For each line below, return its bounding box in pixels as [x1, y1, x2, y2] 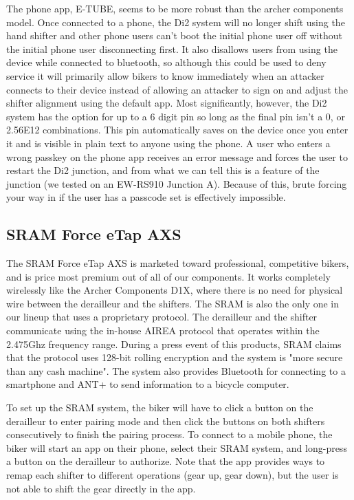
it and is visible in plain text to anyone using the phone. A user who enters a [6, 135, 331, 150]
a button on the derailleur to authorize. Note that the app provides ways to [6, 454, 325, 468]
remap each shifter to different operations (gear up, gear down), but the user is [6, 468, 339, 482]
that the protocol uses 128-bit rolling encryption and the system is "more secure [6, 350, 343, 365]
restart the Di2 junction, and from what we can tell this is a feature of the [6, 163, 320, 177]
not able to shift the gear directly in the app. [6, 481, 196, 495]
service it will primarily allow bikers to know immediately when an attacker [6, 68, 324, 83]
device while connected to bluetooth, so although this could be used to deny [6, 55, 327, 69]
